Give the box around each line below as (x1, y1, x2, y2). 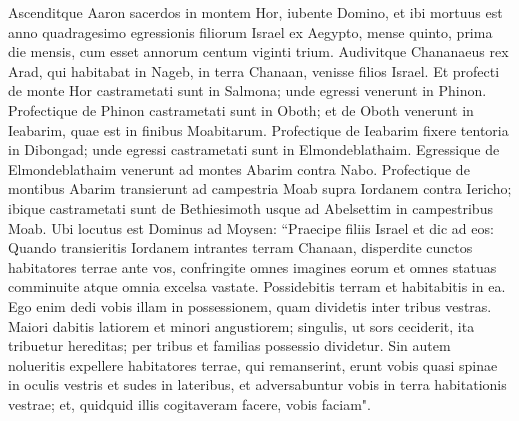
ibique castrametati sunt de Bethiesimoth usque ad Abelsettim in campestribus (8, 197, 493, 218)
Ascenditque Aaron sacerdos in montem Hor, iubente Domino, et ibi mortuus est (8, 2, 503, 22)
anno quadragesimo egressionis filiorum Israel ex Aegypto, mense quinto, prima (8, 21, 493, 42)
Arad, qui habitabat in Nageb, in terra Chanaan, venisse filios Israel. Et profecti (8, 60, 500, 81)
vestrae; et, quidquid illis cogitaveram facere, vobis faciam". (8, 393, 371, 414)
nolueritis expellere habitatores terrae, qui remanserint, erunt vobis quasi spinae (8, 354, 498, 375)
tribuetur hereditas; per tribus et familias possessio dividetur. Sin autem (8, 335, 451, 356)
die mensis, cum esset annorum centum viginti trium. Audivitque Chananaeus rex (8, 41, 509, 62)
